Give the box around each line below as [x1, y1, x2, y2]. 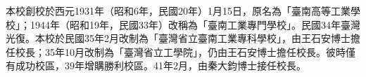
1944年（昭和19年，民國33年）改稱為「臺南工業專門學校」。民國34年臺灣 [30, 17, 360, 31]
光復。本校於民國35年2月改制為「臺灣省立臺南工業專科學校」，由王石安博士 [6, 31, 351, 45]
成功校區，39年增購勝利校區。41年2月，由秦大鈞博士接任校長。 [15, 58, 306, 73]
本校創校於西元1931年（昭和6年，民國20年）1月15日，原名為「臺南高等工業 [6, 3, 351, 17]
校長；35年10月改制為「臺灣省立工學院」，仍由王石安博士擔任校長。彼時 [15, 44, 346, 59]
